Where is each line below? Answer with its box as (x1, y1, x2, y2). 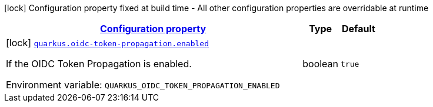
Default (342, 23, 375, 34)
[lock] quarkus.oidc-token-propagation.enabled (6, 37, 209, 49)
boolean (302, 58, 339, 70)
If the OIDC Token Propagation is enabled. (6, 58, 192, 70)
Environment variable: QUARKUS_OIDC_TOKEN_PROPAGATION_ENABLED (6, 79, 280, 91)
